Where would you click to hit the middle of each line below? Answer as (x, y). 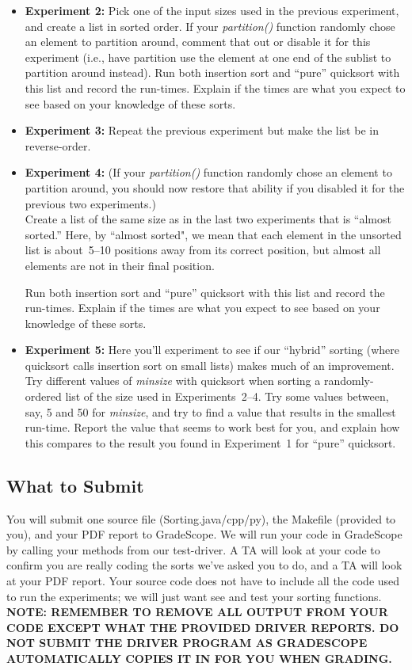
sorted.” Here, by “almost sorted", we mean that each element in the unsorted (213, 234)
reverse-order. (58, 145)
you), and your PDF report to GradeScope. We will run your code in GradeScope (204, 534)
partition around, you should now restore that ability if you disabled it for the (215, 187)
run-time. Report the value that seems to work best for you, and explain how (212, 427)
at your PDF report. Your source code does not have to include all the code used (203, 581)
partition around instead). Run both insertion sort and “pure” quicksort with (212, 72)
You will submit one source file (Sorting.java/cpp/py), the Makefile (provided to (201, 518)
